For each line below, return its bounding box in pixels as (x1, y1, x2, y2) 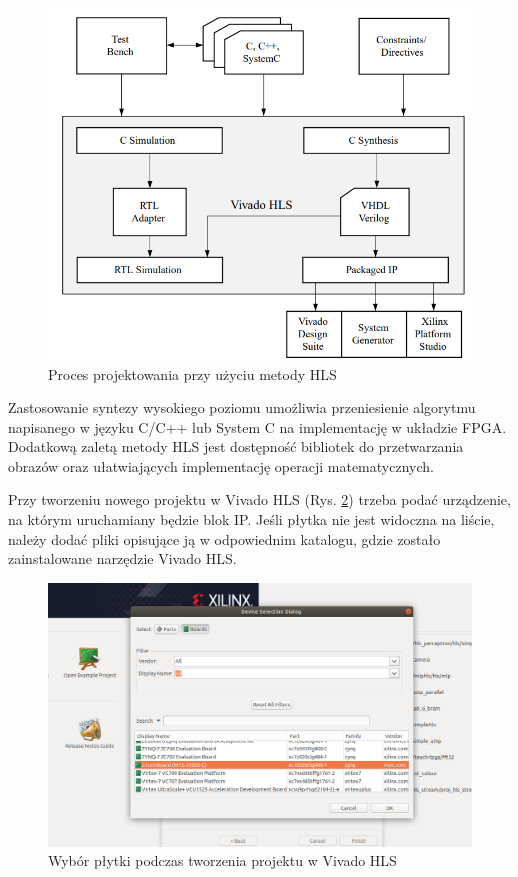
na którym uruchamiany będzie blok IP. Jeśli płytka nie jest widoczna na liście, (8, 509, 495, 530)
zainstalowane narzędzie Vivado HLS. (8, 548, 237, 569)
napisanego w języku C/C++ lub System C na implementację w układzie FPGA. (8, 416, 507, 437)
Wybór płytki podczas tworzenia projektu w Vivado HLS (48, 850, 397, 871)
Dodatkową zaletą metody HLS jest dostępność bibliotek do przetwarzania (8, 436, 464, 457)
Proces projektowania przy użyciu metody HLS (48, 363, 337, 384)
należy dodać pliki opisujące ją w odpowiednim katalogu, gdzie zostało (8, 528, 441, 549)
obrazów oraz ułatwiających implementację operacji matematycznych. (8, 455, 434, 476)
